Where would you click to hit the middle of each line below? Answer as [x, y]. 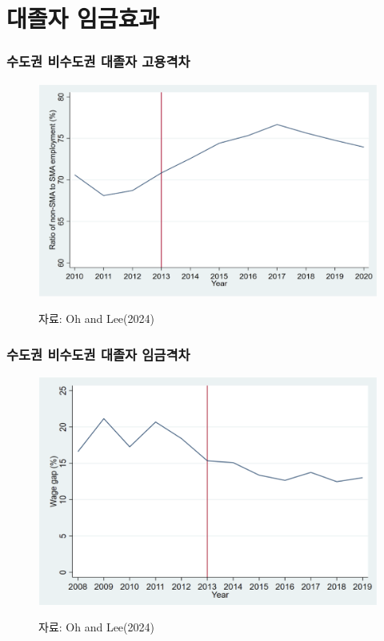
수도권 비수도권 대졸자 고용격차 [98, 61]
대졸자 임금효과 [83, 18]
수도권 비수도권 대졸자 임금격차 [98, 354]
